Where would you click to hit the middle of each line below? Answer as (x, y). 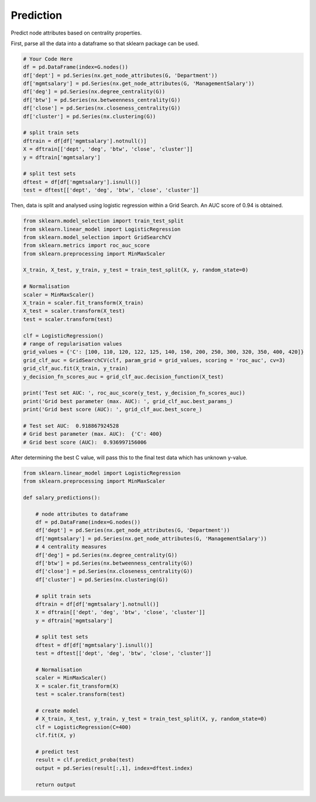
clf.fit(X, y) (56, 736)
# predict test (57, 752)
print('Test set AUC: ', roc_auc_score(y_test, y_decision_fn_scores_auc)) (134, 393)
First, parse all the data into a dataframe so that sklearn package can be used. (105, 43)
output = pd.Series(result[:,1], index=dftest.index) (114, 768)
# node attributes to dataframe (82, 514)
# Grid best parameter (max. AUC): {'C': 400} (92, 434)
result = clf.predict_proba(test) (85, 760)
